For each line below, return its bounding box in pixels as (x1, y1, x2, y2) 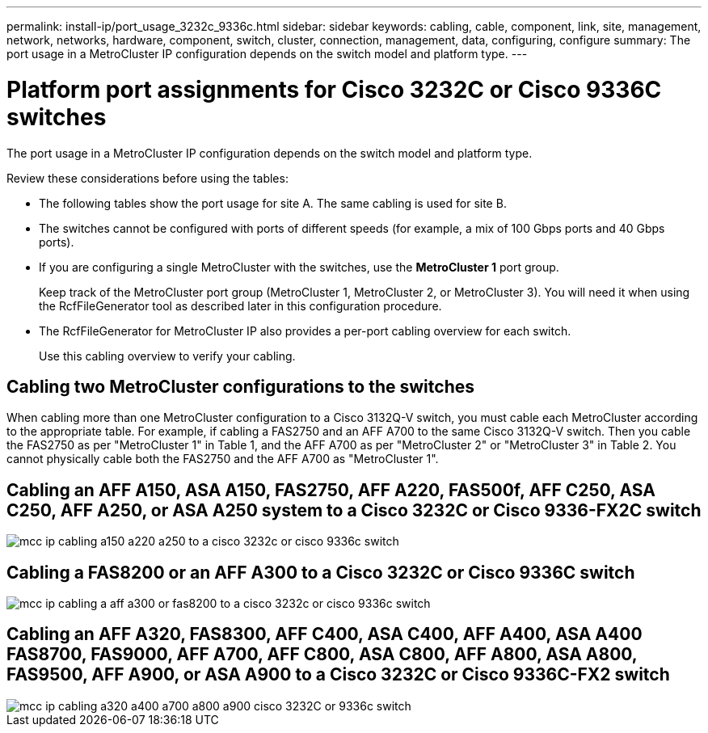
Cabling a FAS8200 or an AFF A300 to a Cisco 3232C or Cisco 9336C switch (6, 562, 635, 583)
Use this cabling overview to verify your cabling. (39, 348, 296, 363)
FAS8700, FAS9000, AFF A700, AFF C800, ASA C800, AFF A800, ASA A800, (6, 644, 638, 665)
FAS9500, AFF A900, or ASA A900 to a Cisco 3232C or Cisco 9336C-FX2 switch (6, 664, 670, 685)
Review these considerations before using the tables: (6, 171, 289, 185)
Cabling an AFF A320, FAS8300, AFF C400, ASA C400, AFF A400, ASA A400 (6, 624, 643, 645)
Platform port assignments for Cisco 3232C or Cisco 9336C (6, 75, 662, 103)
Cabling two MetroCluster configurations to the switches (6, 376, 474, 397)
